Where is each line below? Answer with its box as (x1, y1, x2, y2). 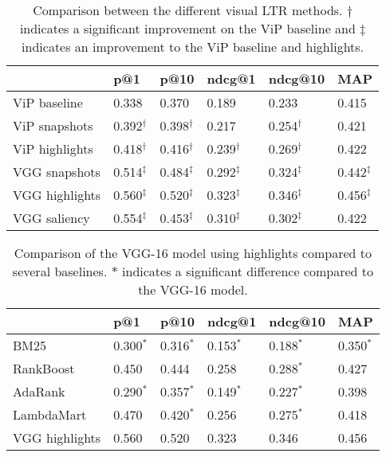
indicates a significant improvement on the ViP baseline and (19, 19, 356, 37)
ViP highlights (13, 139, 93, 158)
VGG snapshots (13, 162, 100, 181)
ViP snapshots (13, 116, 93, 135)
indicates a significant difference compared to (122, 262, 373, 280)
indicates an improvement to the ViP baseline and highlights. (22, 37, 364, 56)
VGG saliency (13, 209, 90, 227)
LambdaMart (13, 405, 87, 424)
